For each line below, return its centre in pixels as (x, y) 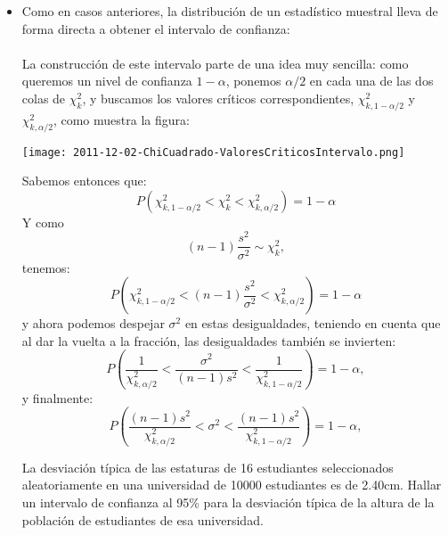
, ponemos (253, 81)
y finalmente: (57, 397)
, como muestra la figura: (121, 119)
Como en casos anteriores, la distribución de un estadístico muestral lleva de (230, 11)
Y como (43, 222)
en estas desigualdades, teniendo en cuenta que (313, 323)
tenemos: (46, 267)
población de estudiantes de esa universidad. (143, 519)
